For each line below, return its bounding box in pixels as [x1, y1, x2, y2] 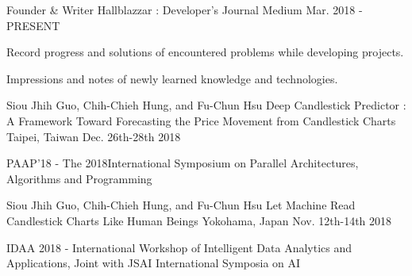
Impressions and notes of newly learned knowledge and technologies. [6, 70, 338, 86]
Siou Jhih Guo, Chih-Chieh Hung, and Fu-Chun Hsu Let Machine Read [6, 197, 356, 213]
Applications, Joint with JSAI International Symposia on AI [6, 255, 301, 271]
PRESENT [6, 17, 60, 33]
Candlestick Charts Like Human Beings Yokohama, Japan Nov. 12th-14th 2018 [6, 212, 392, 228]
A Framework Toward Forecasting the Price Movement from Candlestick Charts [6, 112, 396, 128]
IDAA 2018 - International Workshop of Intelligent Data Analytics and [6, 239, 352, 255]
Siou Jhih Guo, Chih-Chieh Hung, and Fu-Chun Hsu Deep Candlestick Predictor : [6, 97, 406, 113]
